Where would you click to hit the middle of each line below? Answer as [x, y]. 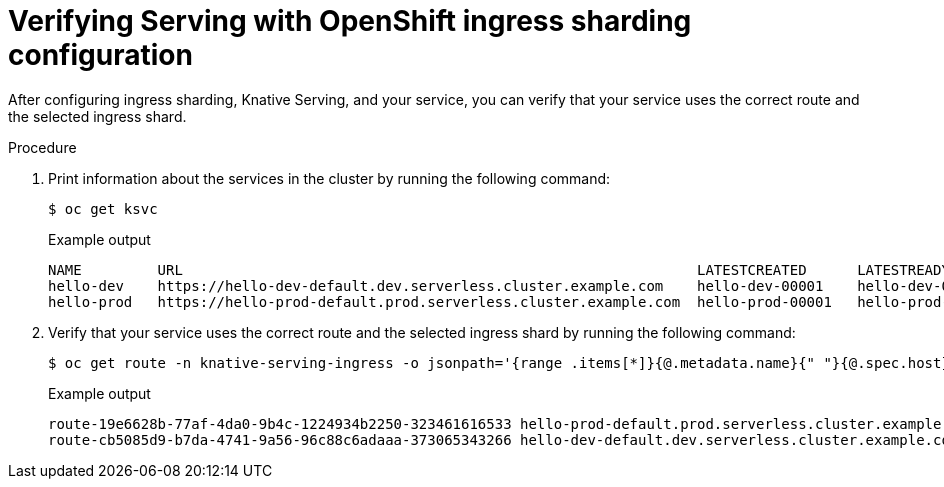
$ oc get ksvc [103, 208]
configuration [100, 55]
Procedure [42, 147]
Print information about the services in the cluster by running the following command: [329, 178]
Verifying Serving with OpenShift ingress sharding [350, 21]
